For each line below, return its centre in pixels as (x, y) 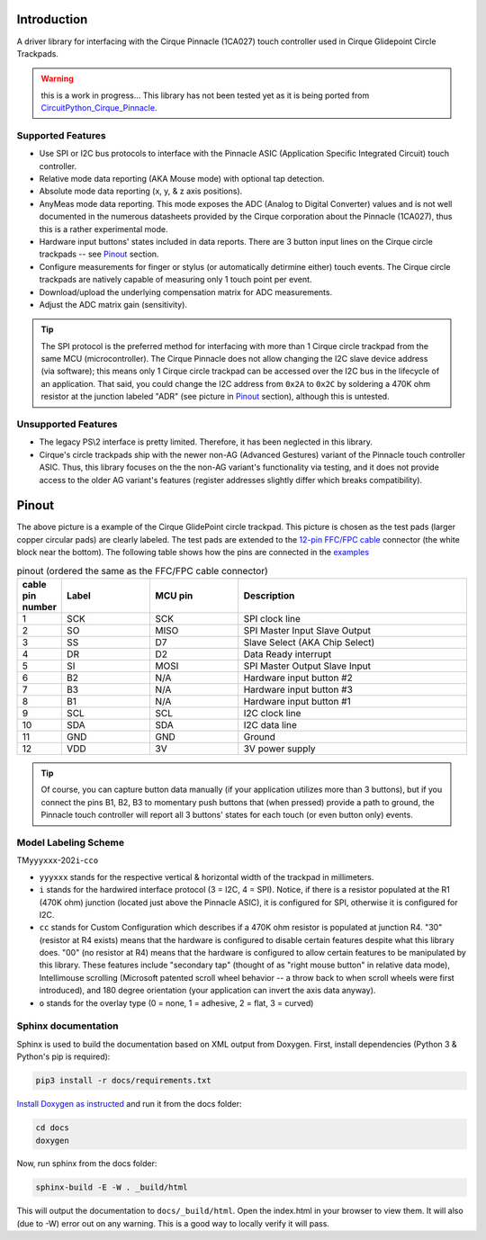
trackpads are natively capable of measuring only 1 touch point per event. (175, 280)
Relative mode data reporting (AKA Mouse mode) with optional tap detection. (182, 179)
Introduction (52, 19)
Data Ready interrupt (288, 654)
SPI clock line (272, 619)
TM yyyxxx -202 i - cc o (58, 860)
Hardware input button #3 (298, 690)
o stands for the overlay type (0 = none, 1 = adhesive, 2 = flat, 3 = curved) (176, 1002)
